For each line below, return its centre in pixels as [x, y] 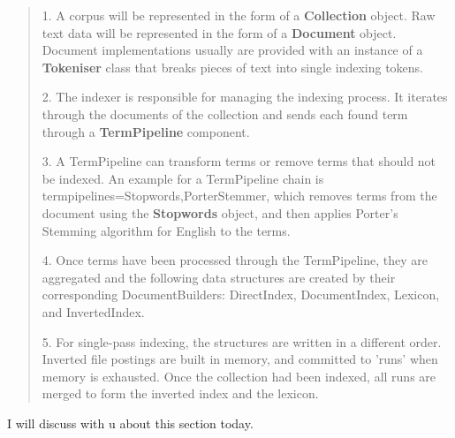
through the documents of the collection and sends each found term [225, 113]
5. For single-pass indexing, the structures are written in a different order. [242, 341]
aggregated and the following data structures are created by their [219, 277]
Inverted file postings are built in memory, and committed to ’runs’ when [240, 359]
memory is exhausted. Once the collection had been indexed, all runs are [239, 376]
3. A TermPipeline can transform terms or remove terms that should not [239, 161]
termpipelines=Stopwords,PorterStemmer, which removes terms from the [239, 196]
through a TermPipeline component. [146, 131]
